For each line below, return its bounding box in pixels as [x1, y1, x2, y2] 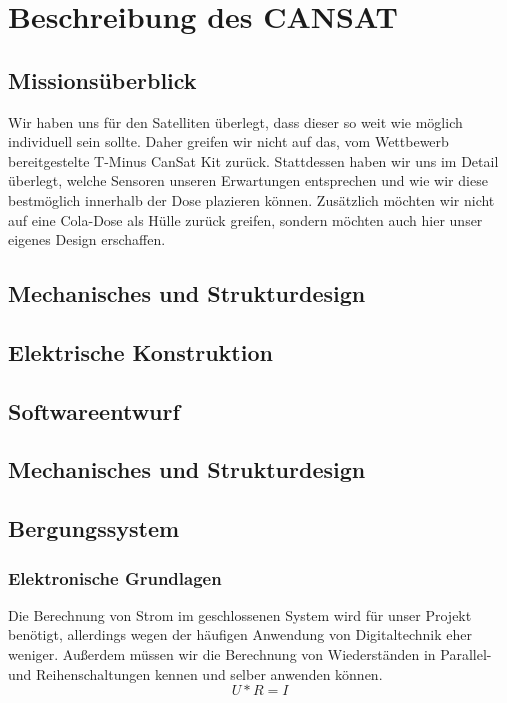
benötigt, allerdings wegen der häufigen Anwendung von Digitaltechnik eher [8, 624, 472, 645]
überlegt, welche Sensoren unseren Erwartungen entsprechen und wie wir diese [8, 170, 488, 191]
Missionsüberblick [8, 64, 197, 95]
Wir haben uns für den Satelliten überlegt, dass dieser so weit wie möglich [8, 111, 463, 132]
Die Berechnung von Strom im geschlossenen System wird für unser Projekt [8, 604, 472, 625]
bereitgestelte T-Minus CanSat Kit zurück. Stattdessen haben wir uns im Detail [8, 150, 499, 171]
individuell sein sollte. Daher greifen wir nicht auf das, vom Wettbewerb [8, 131, 449, 152]
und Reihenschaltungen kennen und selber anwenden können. [8, 663, 383, 684]
